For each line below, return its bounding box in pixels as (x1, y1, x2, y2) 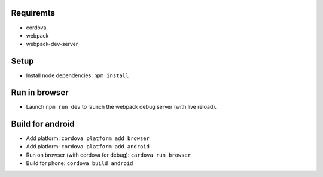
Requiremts (11, 8, 56, 18)
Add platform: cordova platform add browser (26, 135, 150, 142)
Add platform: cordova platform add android (26, 143, 150, 150)
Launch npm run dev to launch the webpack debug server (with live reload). (26, 103, 217, 111)
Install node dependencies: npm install (26, 72, 129, 79)
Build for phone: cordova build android (26, 160, 133, 167)
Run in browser (11, 87, 69, 98)
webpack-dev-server (26, 41, 78, 48)
